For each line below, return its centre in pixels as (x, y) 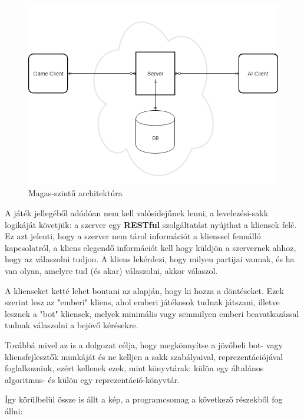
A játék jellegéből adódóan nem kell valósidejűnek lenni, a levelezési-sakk (137, 212)
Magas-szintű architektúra (75, 193)
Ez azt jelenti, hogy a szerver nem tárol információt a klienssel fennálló (133, 236)
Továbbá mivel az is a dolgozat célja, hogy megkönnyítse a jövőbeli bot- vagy (144, 344)
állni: (14, 410)
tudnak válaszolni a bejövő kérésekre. (72, 325)
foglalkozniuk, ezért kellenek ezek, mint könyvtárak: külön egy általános (134, 368)
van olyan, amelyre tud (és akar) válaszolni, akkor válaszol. (111, 270)
